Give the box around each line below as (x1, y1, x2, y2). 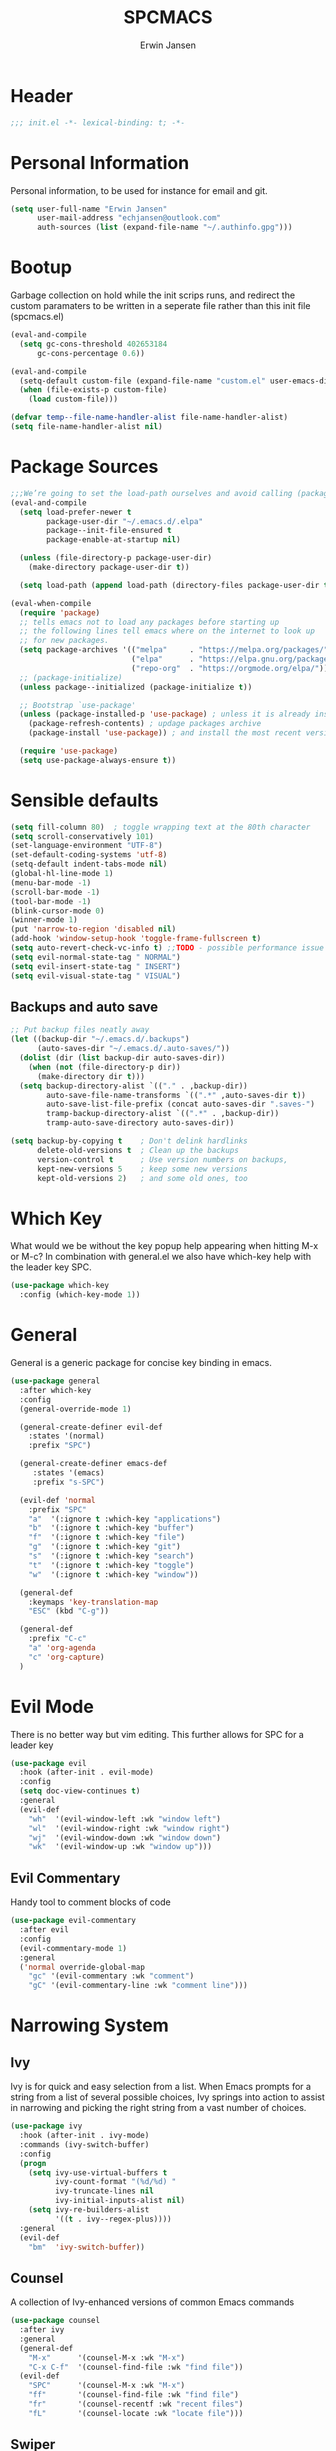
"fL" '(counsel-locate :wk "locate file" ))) (28, 2408, 244, 2418)
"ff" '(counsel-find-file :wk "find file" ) (28, 2390, 240, 2400)
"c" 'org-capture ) (28, 1652, 105, 1662)
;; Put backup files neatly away (10, 1025, 150, 1035)
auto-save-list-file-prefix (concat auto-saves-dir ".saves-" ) (46, 1099, 315, 1110)
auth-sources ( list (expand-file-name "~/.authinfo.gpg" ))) (36, 222, 293, 233)
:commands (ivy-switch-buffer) (19, 2139, 150, 2150)
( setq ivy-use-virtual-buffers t (28, 2167, 168, 2178)
